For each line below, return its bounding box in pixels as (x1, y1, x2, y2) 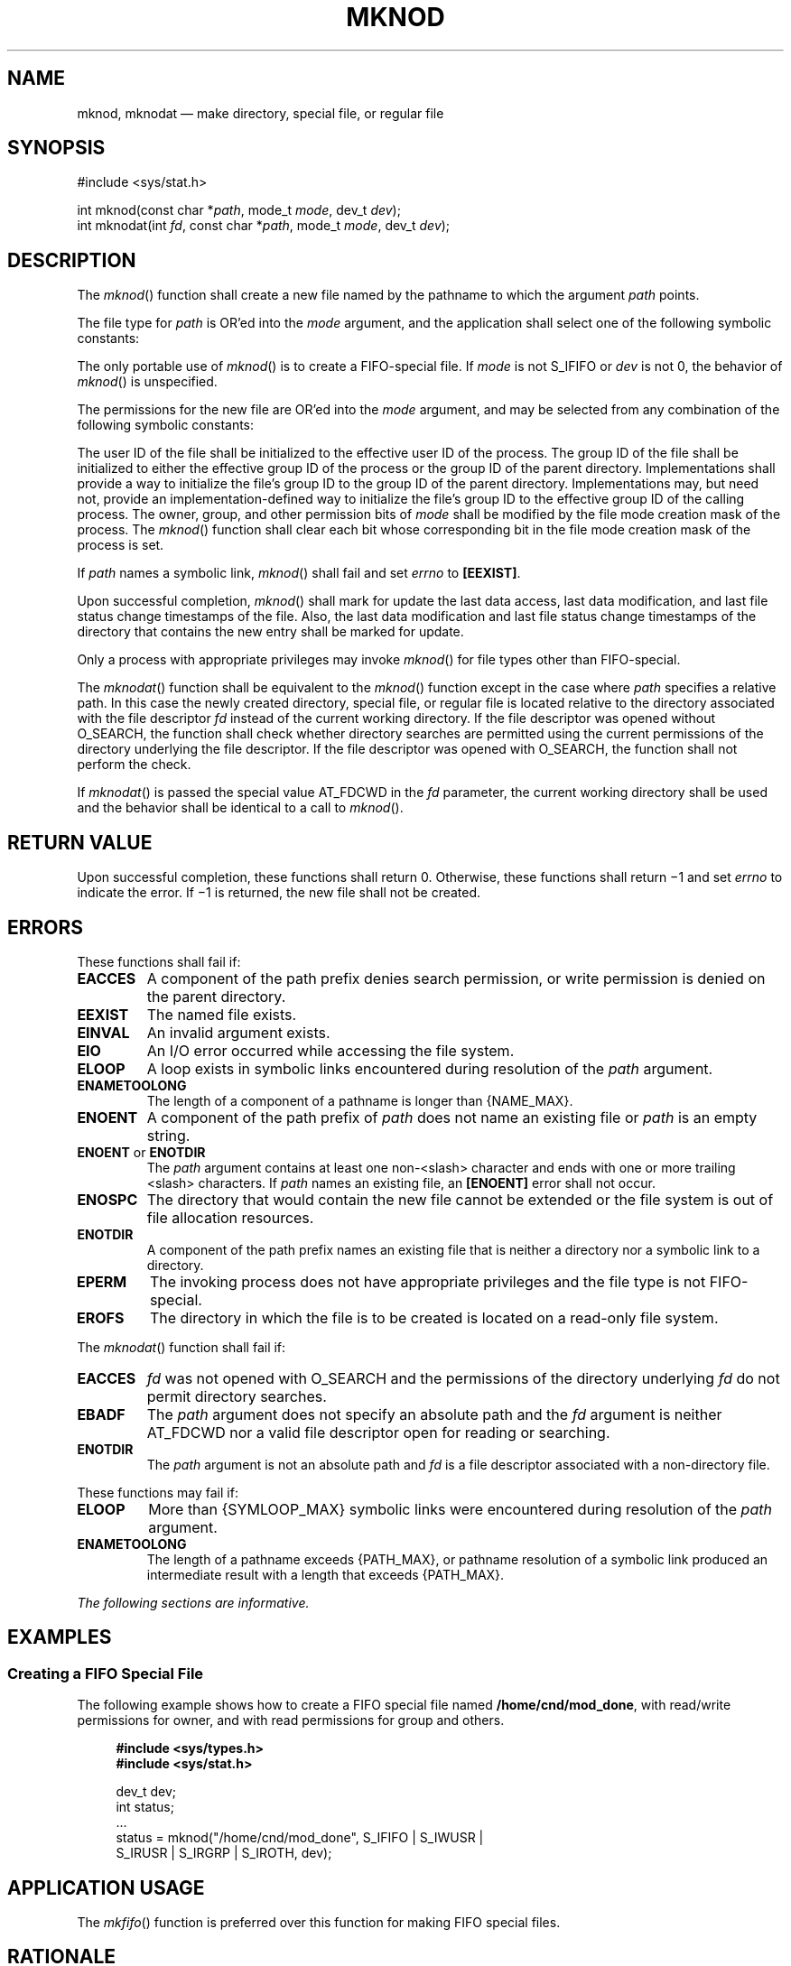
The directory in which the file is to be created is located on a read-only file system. (149, 1308, 719, 1327)
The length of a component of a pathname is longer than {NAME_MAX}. (146, 1092, 573, 1108)
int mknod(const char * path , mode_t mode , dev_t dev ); (77, 202, 401, 218)
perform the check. (77, 756, 191, 773)
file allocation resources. (146, 1208, 314, 1227)
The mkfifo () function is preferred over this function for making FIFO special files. (77, 1915, 561, 1931)
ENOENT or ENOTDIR (77, 1144, 206, 1160)
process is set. (77, 537, 164, 553)
